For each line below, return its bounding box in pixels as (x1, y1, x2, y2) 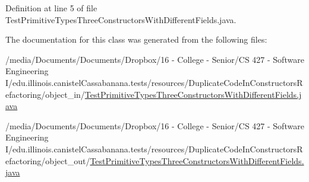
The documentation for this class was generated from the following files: (5, 33, 267, 46)
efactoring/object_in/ (5, 88, 85, 100)
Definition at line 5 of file (5, 2, 97, 14)
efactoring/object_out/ (5, 154, 90, 167)
